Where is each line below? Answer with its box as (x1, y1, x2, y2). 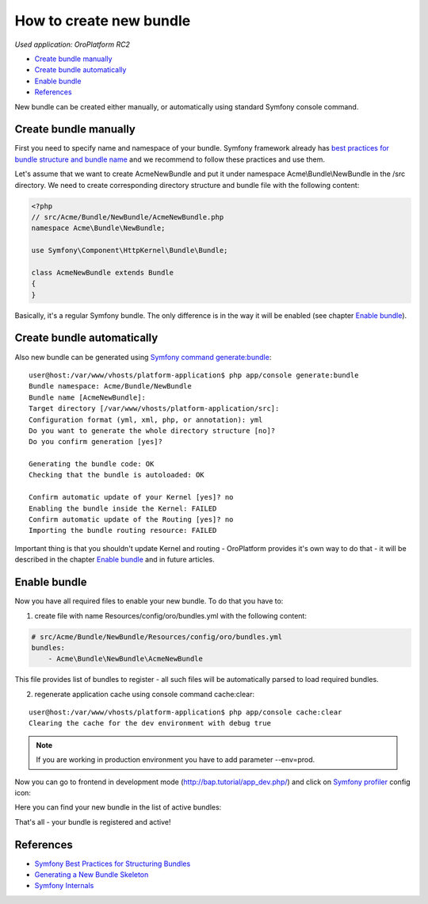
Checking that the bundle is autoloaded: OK (29, 470, 205, 480)
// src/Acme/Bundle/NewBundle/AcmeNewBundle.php (31, 213, 224, 221)
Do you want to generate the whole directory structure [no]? (29, 426, 276, 435)
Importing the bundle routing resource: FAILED (29, 526, 217, 535)
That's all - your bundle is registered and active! (14, 817, 171, 826)
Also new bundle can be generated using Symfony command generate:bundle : (14, 352, 272, 362)
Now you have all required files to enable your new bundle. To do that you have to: (14, 596, 284, 606)
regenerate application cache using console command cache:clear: (34, 689, 255, 699)
